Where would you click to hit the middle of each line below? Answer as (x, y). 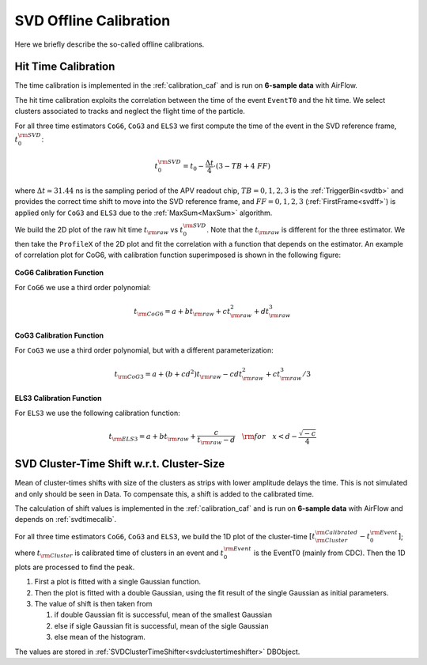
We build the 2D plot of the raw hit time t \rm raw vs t (99, 230)
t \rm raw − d (216, 440)
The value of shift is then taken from (93, 604)
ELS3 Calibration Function (58, 399)
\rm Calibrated (336, 532)
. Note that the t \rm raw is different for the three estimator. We (306, 230)
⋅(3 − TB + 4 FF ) (242, 166)
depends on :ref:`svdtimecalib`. (66, 520)
